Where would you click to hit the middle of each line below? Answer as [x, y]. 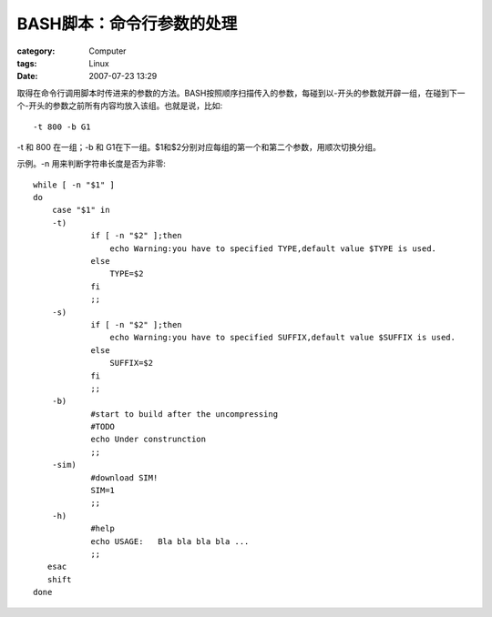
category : [36, 51]
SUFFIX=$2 [132, 363]
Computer [108, 51]
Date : [27, 76]
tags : [27, 63]
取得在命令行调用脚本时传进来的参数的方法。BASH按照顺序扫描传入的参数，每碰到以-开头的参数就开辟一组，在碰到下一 [241, 93]
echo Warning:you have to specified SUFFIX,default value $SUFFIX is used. [282, 338]
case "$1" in [81, 210]
